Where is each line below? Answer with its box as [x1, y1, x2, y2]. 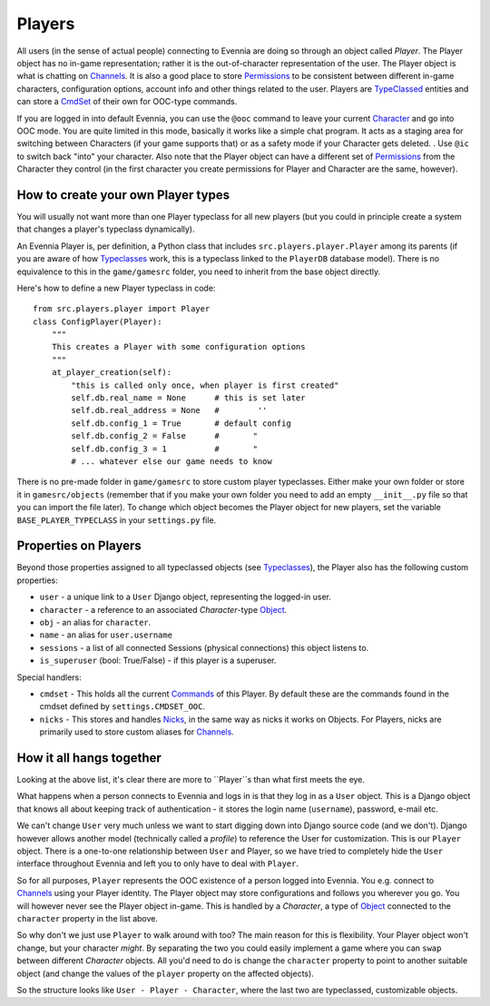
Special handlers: [16, 672, 82, 683]
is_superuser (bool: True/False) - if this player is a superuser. [39, 655, 277, 666]
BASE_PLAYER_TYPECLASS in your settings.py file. [16, 514, 217, 526]
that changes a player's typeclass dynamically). [16, 223, 195, 235]
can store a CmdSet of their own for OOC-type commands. [16, 96, 238, 107]
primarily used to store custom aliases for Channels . [39, 726, 235, 737]
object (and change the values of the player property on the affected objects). [16, 968, 315, 979]
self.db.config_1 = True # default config [71, 418, 292, 429]
